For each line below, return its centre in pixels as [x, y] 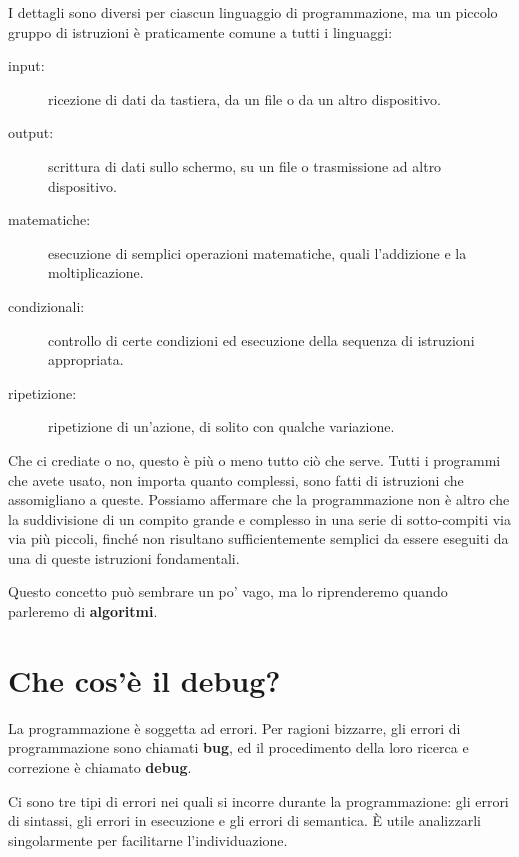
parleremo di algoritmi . [83, 611]
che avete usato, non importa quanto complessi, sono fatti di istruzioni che [236, 479]
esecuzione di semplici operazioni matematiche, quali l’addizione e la [257, 252]
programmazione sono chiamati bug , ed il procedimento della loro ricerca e [238, 747]
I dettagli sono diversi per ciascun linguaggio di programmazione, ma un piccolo [253, 12]
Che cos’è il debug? [144, 679]
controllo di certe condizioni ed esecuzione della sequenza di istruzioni [261, 339]
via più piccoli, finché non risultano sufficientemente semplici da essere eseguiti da [258, 538]
